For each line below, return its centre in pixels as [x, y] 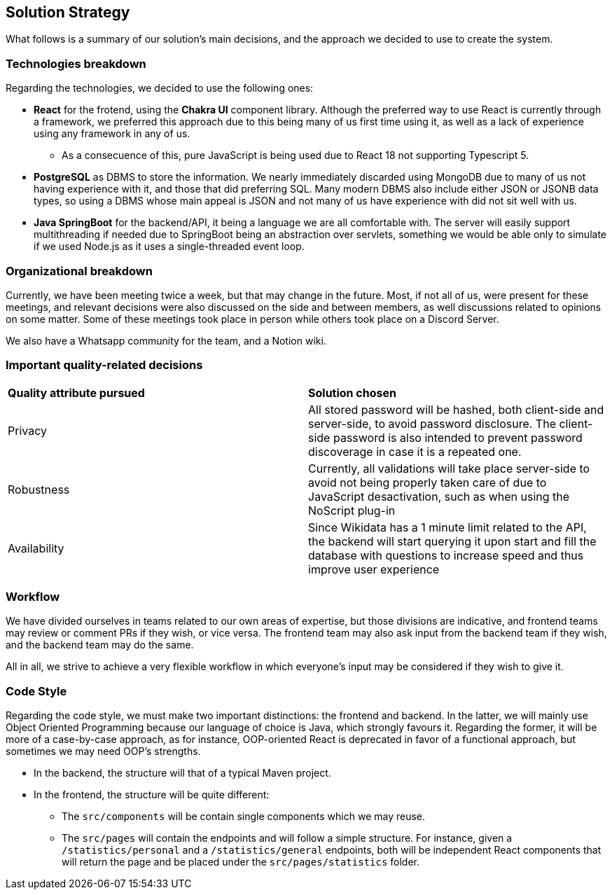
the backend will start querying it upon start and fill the [452, 541]
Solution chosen [352, 393]
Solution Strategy [68, 12]
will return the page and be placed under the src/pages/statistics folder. [241, 862]
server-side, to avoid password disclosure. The [432, 423]
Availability [36, 548]
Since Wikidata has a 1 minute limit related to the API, [447, 527]
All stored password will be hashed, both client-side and [456, 409]
